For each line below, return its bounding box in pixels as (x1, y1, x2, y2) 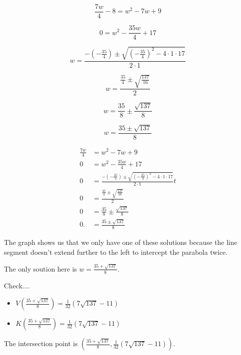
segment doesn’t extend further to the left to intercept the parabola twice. (4, 246, 228, 257)
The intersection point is (4, 338, 78, 349)
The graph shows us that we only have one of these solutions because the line (4, 237, 238, 247)
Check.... (4, 280, 30, 290)
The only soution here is (4, 263, 77, 274)
